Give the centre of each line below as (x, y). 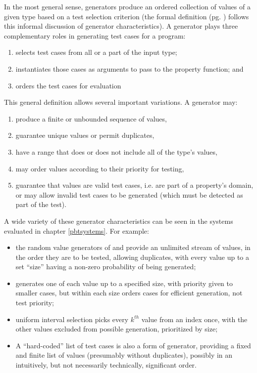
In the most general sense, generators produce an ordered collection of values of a (127, 6)
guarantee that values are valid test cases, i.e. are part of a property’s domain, (134, 185)
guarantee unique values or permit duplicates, (85, 135)
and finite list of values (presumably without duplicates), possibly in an (124, 355)
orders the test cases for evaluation (68, 85)
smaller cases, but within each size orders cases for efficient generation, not (129, 293)
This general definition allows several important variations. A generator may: (121, 102)
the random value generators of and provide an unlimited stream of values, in (133, 247)
